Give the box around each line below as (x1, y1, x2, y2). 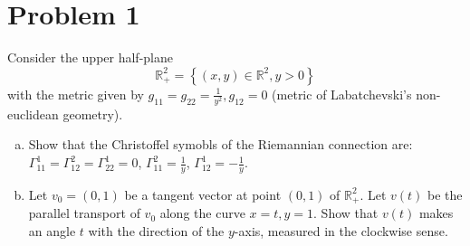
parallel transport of (28, 203, 140, 222)
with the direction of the (88, 221, 225, 240)
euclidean (7, 104, 59, 123)
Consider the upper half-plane (7, 48, 173, 67)
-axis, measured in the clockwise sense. (234, 221, 448, 240)
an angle (28, 221, 76, 240)
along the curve (159, 203, 245, 222)
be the (427, 184, 463, 203)
